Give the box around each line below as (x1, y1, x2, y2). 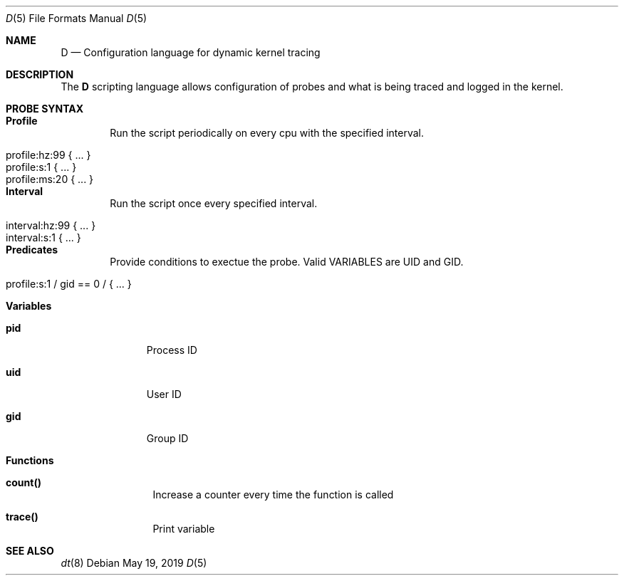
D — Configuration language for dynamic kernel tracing (61, 46, 321, 58)
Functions (6, 454, 54, 466)
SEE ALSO (6, 545, 54, 557)
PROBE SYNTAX (6, 103, 84, 115)
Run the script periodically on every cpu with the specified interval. (110, 127, 424, 139)
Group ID (146, 432, 189, 444)
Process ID (146, 344, 197, 356)
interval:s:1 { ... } (6, 231, 81, 244)
